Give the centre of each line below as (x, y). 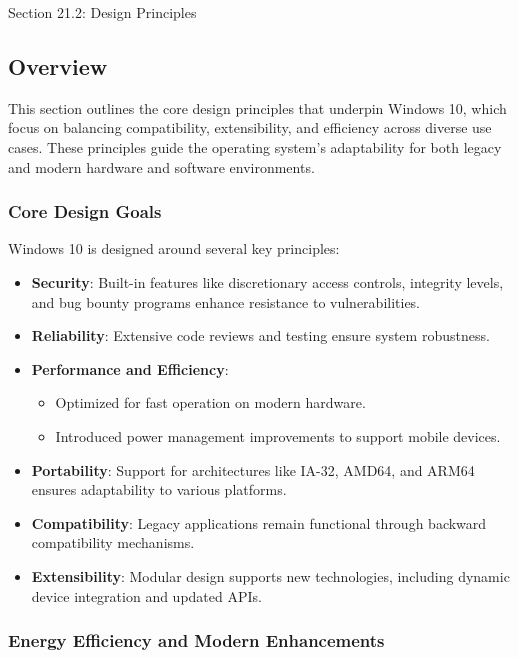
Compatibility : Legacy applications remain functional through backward (259, 522)
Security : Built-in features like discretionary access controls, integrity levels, (267, 281)
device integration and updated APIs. (146, 595)
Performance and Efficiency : (130, 368)
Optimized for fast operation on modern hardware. (210, 402)
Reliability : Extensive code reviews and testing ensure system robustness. (260, 335)
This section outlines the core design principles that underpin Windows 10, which (257, 107)
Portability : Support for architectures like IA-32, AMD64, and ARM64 (253, 469)
